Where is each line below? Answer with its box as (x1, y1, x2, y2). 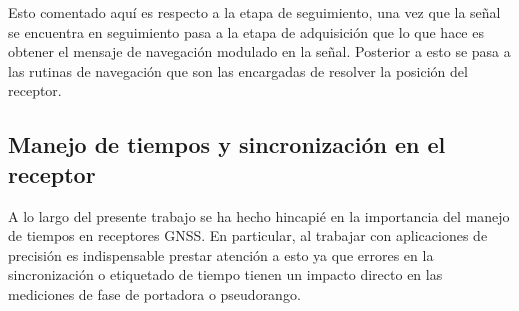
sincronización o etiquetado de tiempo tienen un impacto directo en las (8, 264, 443, 285)
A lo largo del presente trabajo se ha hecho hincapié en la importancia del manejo (8, 205, 510, 226)
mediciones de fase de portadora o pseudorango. (8, 283, 301, 304)
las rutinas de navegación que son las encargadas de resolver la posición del (8, 60, 468, 81)
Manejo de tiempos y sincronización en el (8, 129, 446, 160)
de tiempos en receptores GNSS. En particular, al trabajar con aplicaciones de (8, 225, 488, 246)
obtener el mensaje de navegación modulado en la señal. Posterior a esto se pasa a (8, 41, 511, 62)
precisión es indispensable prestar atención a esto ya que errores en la (8, 244, 434, 265)
